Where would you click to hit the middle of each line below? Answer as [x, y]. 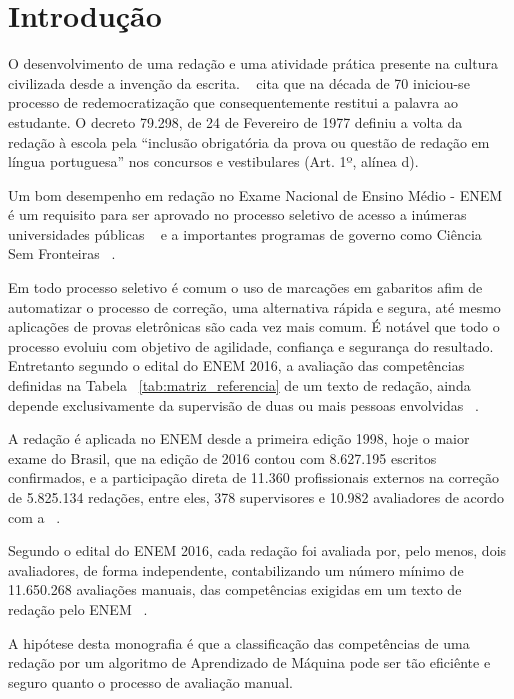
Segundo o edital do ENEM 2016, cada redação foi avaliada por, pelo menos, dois [257, 550]
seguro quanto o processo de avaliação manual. [150, 681]
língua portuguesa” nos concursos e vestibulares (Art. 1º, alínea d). [213, 161]
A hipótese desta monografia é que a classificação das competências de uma [239, 642]
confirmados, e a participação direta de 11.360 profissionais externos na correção [254, 477]
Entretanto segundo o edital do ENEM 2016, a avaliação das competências [236, 365]
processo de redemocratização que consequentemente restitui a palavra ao [233, 102]
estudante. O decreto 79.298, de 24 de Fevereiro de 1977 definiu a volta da [235, 121]
